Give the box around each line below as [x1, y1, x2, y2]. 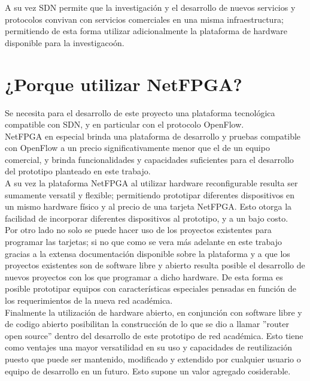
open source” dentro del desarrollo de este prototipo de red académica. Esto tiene [5, 329, 303, 341]
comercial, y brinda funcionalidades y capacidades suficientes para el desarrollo [5, 153, 294, 165]
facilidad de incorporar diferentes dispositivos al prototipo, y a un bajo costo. [5, 211, 288, 224]
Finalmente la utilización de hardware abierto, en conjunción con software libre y [5, 306, 302, 318]
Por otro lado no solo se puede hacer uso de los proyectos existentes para [5, 223, 272, 236]
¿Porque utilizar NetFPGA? [5, 71, 242, 96]
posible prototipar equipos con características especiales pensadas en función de [5, 282, 296, 295]
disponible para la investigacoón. [5, 36, 124, 49]
